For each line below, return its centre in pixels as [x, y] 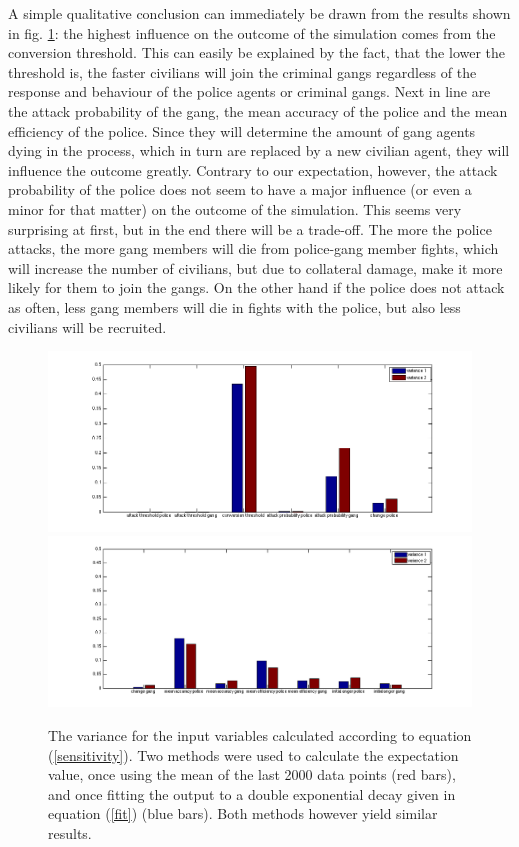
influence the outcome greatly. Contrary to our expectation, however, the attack [253, 169]
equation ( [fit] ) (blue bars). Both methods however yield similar [243, 813]
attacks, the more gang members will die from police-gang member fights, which [253, 248]
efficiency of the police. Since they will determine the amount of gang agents [242, 130]
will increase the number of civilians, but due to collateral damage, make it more [255, 267]
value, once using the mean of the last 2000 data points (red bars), [252, 774]
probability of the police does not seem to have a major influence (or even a [240, 189]
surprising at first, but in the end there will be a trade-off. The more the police [250, 228]
